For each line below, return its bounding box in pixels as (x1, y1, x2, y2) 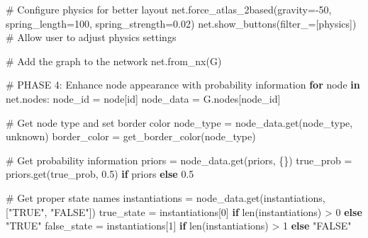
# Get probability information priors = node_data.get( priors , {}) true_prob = (6, 152, 352, 167)
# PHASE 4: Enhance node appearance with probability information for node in (6, 77, 360, 92)
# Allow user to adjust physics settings (6, 30, 177, 45)
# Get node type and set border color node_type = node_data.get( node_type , (6, 115, 353, 130)
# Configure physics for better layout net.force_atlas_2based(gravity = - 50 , (6, 2, 332, 16)
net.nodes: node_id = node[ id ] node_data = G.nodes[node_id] (6, 91, 281, 106)
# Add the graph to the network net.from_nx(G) (6, 53, 222, 68)
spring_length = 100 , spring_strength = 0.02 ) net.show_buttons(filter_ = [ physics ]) (6, 16, 357, 30)
